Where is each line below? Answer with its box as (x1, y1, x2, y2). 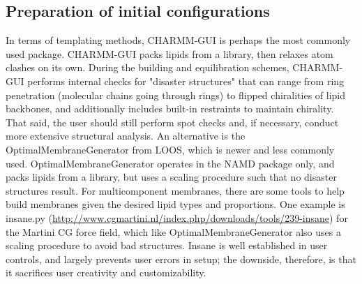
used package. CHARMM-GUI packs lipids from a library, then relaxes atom (6, 46, 333, 61)
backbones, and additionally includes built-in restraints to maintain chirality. (6, 101, 334, 116)
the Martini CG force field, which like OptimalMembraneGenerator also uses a (6, 224, 341, 239)
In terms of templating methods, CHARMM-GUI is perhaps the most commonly (6, 33, 351, 47)
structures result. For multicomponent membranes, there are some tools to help (6, 183, 345, 197)
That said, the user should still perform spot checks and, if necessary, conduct (6, 114, 339, 129)
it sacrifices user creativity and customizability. (6, 265, 206, 280)
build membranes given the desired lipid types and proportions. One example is (6, 197, 345, 211)
